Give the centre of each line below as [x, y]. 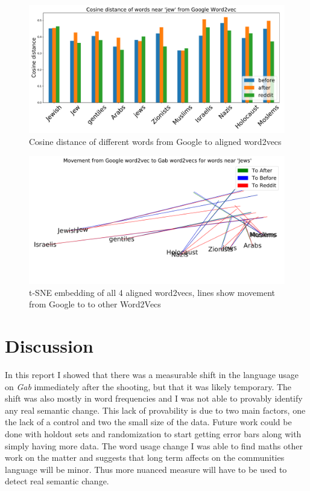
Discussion [49, 346]
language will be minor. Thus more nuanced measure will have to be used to [146, 469]
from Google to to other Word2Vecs [95, 304]
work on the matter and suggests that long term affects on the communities [145, 457]
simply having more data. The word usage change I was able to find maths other [154, 445]
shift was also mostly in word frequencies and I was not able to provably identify [154, 398]
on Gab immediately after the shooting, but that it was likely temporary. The [148, 386]
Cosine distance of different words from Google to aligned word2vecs [155, 141]
